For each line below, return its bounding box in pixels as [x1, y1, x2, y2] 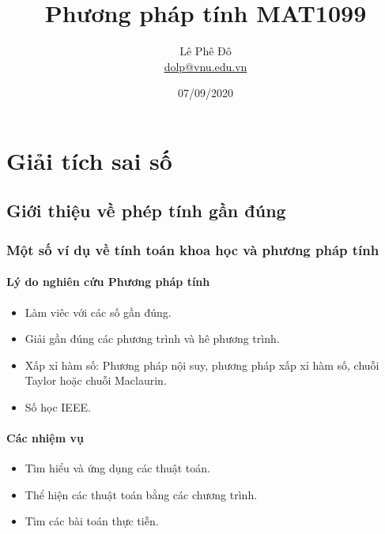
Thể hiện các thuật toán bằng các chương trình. [25, 486, 258, 502]
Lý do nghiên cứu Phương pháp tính [6, 273, 210, 290]
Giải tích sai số [6, 144, 172, 176]
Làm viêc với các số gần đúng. [25, 303, 172, 320]
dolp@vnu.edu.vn [164, 58, 247, 74]
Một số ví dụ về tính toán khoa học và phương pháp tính [6, 239, 379, 259]
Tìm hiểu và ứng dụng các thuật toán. [25, 460, 210, 476]
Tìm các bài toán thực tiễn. [25, 513, 159, 529]
